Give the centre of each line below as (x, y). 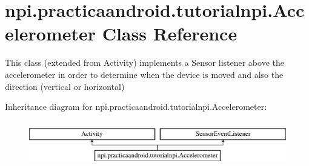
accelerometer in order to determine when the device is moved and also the (144, 74)
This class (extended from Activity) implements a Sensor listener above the (145, 62)
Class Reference (170, 34)
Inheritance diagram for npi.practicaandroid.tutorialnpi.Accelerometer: (136, 107)
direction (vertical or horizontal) (65, 86)
